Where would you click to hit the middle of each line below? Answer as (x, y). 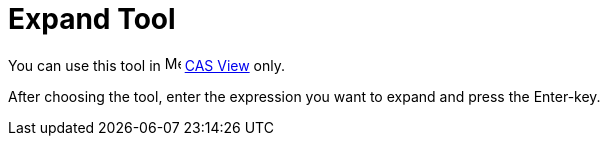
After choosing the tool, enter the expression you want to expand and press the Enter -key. (304, 96)
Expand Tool (92, 19)
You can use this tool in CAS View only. (146, 65)
